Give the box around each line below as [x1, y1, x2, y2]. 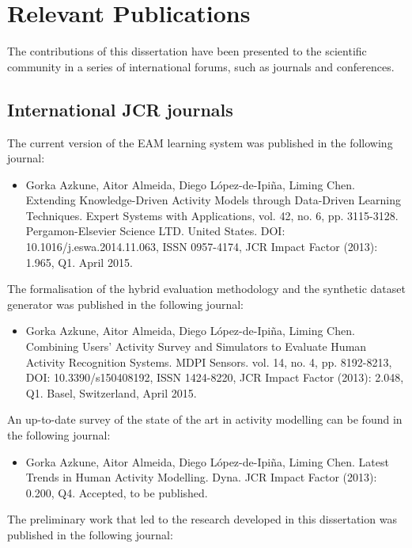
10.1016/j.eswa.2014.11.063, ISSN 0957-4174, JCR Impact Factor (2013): [25, 238, 378, 255]
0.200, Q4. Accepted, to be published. [25, 484, 208, 500]
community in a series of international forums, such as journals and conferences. [7, 58, 395, 74]
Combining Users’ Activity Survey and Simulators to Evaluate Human [25, 338, 367, 355]
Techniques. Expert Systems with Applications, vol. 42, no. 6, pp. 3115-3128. [25, 207, 399, 223]
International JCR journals [7, 97, 233, 121]
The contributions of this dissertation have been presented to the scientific [7, 43, 367, 59]
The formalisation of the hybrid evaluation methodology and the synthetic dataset [7, 280, 406, 297]
